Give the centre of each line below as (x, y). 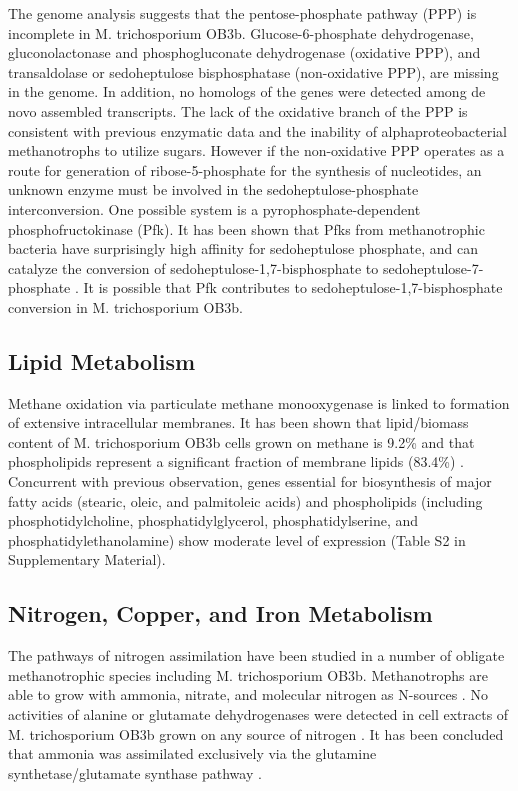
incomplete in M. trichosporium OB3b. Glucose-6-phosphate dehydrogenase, (241, 32)
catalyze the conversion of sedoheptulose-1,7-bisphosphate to (193, 267)
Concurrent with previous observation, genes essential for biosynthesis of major (250, 481)
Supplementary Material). (87, 559)
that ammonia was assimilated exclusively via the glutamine (192, 753)
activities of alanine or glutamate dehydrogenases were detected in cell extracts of (258, 714)
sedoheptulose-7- (433, 267)
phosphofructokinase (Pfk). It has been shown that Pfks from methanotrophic (246, 228)
